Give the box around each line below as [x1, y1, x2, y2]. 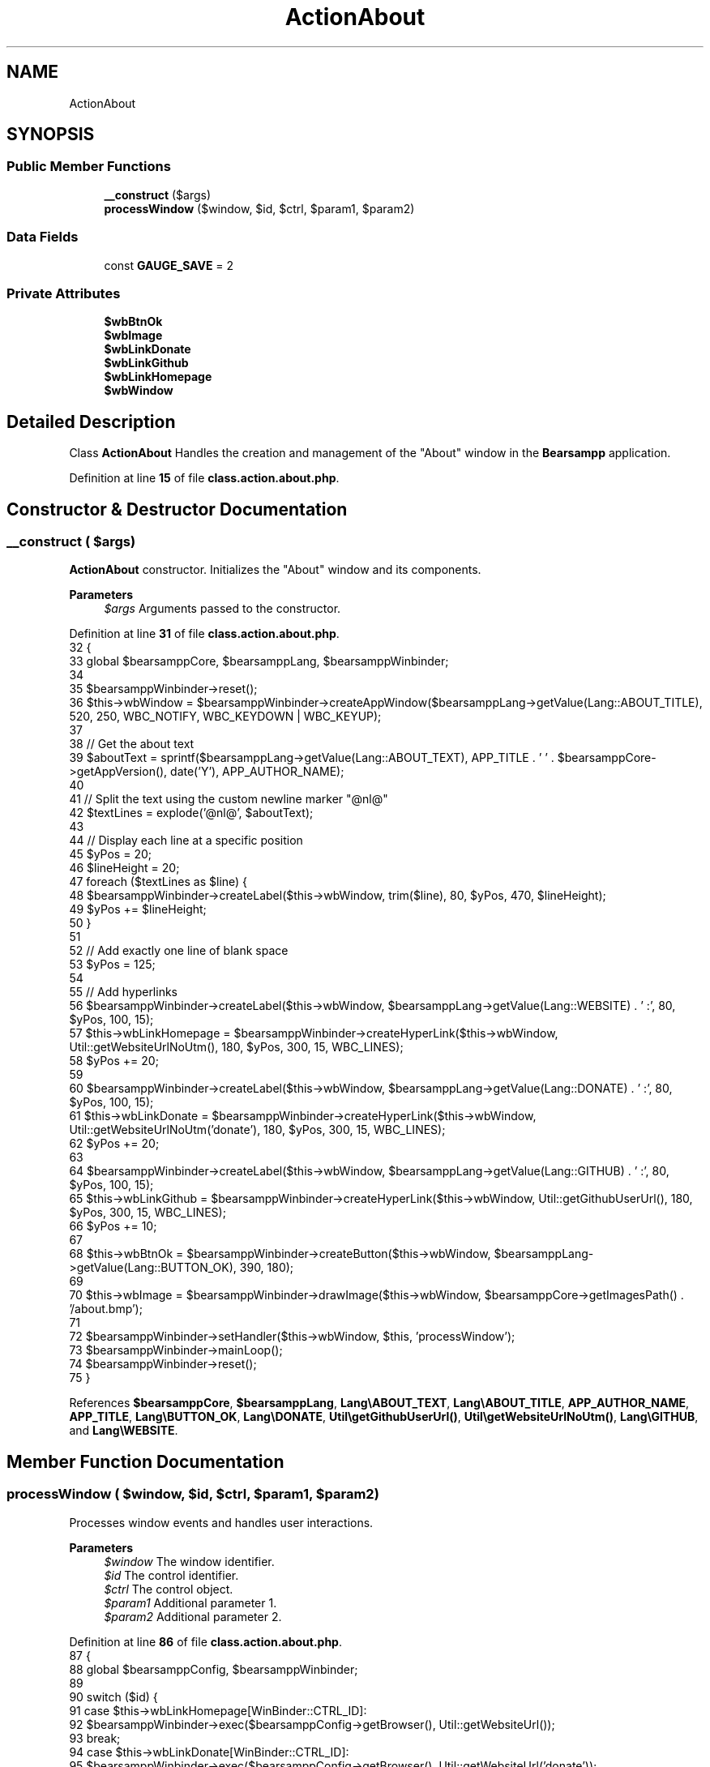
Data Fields [6, 229, 79, 246]
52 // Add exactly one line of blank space [69, 943, 289, 958]
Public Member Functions [6, 158, 171, 175]
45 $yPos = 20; [69, 847, 152, 862]
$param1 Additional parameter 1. [104, 1595, 277, 1610]
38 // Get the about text [69, 737, 195, 751]
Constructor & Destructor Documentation [6, 498, 348, 520]
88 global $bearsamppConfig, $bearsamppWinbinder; [69, 1662, 358, 1676]
